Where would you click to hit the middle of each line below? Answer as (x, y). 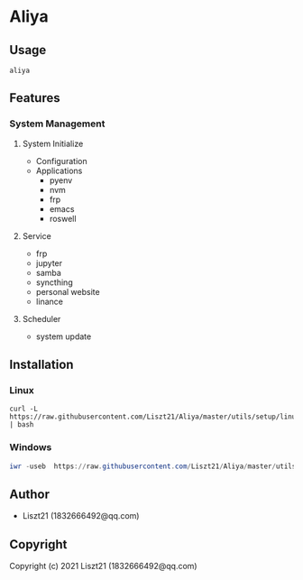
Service (37, 235)
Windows (31, 447)
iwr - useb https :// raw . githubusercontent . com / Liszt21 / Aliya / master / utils (153, 466)
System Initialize (53, 143)
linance (49, 301)
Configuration (61, 161)
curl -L (24, 409)
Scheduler (41, 318)
